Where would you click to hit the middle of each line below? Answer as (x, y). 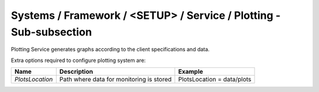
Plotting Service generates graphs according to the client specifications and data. (110, 50)
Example (191, 72)
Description (76, 72)
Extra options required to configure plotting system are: (78, 60)
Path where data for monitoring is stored (115, 80)
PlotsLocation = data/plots (215, 80)
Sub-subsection (51, 32)
